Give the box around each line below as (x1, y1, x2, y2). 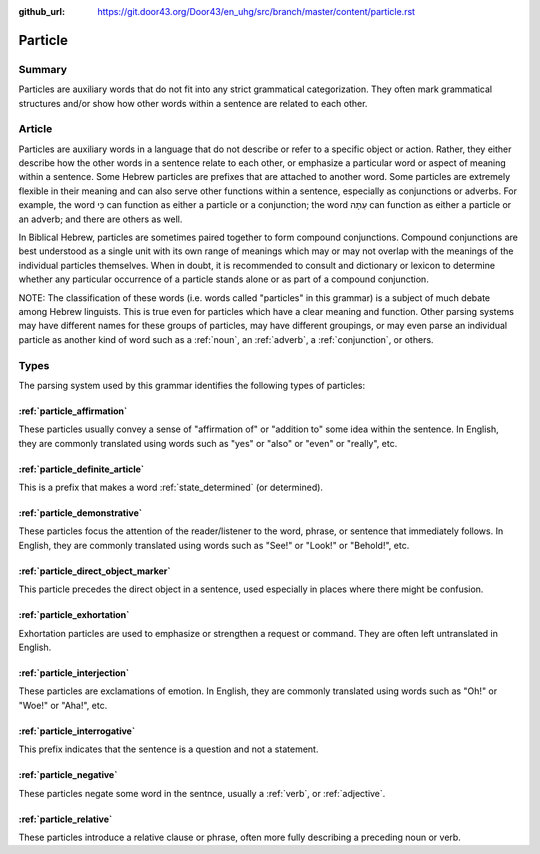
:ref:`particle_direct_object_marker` (18, 565, 171, 577)
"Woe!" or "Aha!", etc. (18, 699, 108, 711)
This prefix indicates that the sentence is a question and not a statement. (18, 743, 319, 755)
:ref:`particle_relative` (18, 813, 113, 825)
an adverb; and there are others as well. (18, 213, 183, 225)
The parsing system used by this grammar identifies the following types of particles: (18, 379, 366, 391)
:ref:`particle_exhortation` (18, 609, 130, 621)
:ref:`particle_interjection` (18, 667, 130, 679)
